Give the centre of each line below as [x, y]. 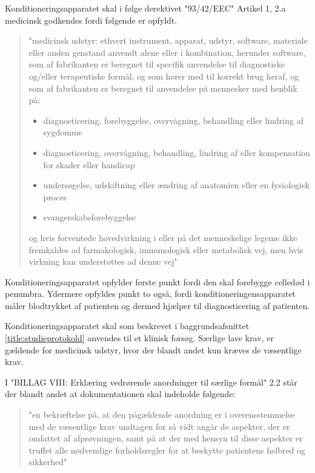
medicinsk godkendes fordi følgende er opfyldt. [91, 20]
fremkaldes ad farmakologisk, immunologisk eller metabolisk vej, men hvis [166, 249]
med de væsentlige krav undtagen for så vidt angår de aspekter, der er [159, 426]
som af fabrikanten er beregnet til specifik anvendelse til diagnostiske [157, 64]
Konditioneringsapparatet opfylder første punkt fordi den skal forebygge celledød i [157, 281]
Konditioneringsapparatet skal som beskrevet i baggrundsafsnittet [127, 326]
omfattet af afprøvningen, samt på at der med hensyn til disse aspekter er [166, 438]
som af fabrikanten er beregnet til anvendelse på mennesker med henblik [163, 88]
